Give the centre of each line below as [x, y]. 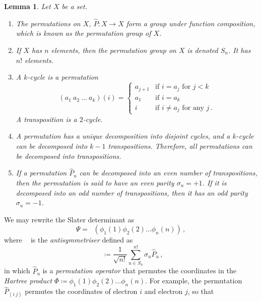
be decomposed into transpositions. [69, 156]
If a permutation [41, 173]
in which [17, 270]
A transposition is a [46, 119]
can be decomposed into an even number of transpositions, [168, 173]
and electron [164, 291]
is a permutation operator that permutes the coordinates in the [139, 270]
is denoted [203, 50]
